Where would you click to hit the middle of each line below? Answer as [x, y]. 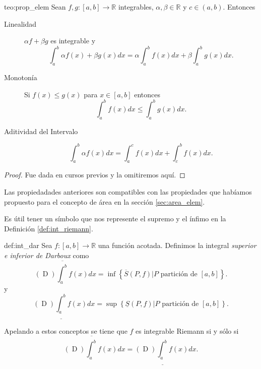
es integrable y [73, 41]
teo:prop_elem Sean [35, 7]
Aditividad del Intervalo [41, 131]
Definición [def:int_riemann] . [49, 228]
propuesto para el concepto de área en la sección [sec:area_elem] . [105, 201]
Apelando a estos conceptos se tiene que [66, 330]
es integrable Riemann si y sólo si [187, 330]
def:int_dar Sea [28, 245]
